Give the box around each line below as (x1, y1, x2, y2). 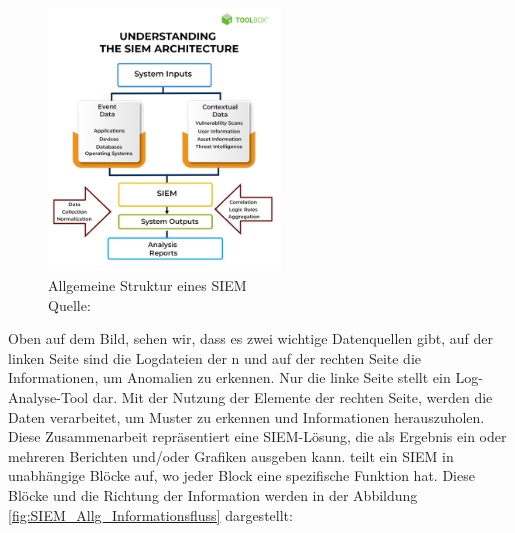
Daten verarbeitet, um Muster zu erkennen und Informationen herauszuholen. (8, 406, 485, 427)
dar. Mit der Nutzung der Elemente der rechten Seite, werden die (92, 386, 493, 407)
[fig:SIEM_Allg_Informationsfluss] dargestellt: (8, 504, 293, 525)
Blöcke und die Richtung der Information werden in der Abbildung (8, 484, 418, 505)
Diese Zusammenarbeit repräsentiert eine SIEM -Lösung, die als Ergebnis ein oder (8, 426, 507, 447)
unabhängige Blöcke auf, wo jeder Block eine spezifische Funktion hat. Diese (8, 465, 475, 486)
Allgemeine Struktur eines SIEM (48, 274, 247, 295)
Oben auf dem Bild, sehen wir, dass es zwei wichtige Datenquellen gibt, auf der (8, 328, 493, 349)
